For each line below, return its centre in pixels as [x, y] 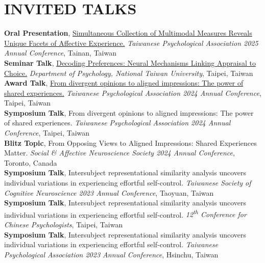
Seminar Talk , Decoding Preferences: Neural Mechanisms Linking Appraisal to [130, 62]
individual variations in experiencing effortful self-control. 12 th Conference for [125, 214]
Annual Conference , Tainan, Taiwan [61, 53]
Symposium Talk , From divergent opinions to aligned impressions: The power [129, 112]
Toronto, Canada [31, 162]
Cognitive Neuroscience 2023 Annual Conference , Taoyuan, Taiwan [109, 192]
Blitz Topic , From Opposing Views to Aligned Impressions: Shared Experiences [130, 142]
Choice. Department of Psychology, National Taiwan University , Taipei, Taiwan [129, 73]
